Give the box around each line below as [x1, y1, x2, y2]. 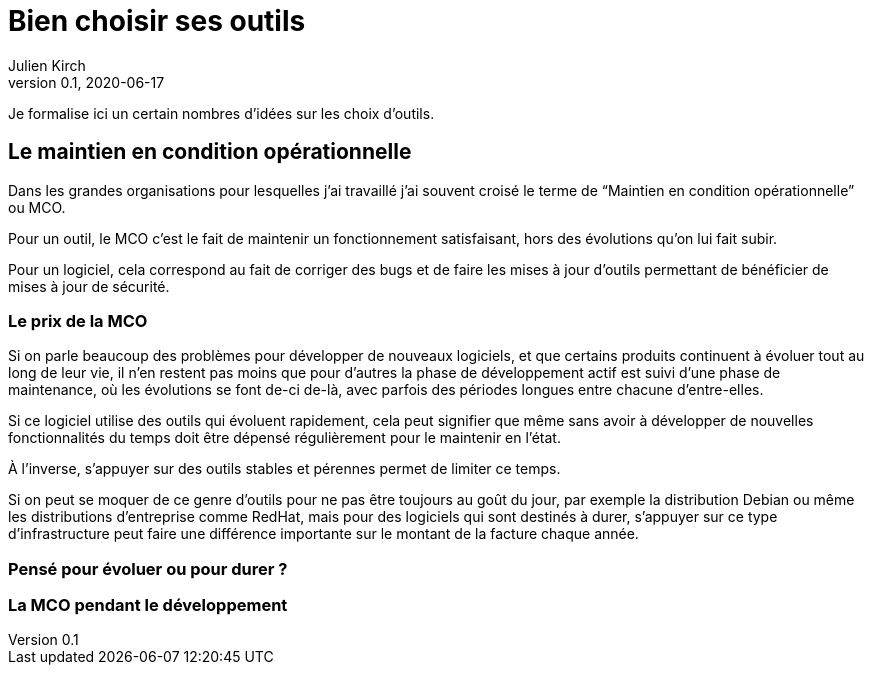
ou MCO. [8, 198, 66, 216]
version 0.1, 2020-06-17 [8, 73, 165, 91]
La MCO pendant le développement [8, 595, 288, 616]
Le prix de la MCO [8, 310, 148, 331]
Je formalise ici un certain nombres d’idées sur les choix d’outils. [8, 104, 435, 122]
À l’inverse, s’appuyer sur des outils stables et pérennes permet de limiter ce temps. [8, 460, 561, 478]
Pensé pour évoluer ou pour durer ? [8, 558, 288, 579]
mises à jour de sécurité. [8, 277, 170, 295]
